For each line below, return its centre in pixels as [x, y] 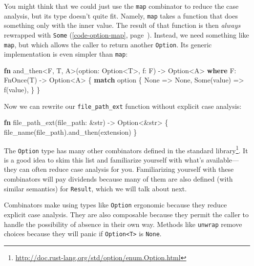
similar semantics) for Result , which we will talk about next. [95, 188]
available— [222, 159]
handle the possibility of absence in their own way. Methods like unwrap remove [123, 224]
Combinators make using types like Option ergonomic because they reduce [116, 205]
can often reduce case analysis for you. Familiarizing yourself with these [127, 169]
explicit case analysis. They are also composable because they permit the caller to [127, 214]
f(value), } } [22, 90]
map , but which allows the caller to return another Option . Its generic [108, 44]
